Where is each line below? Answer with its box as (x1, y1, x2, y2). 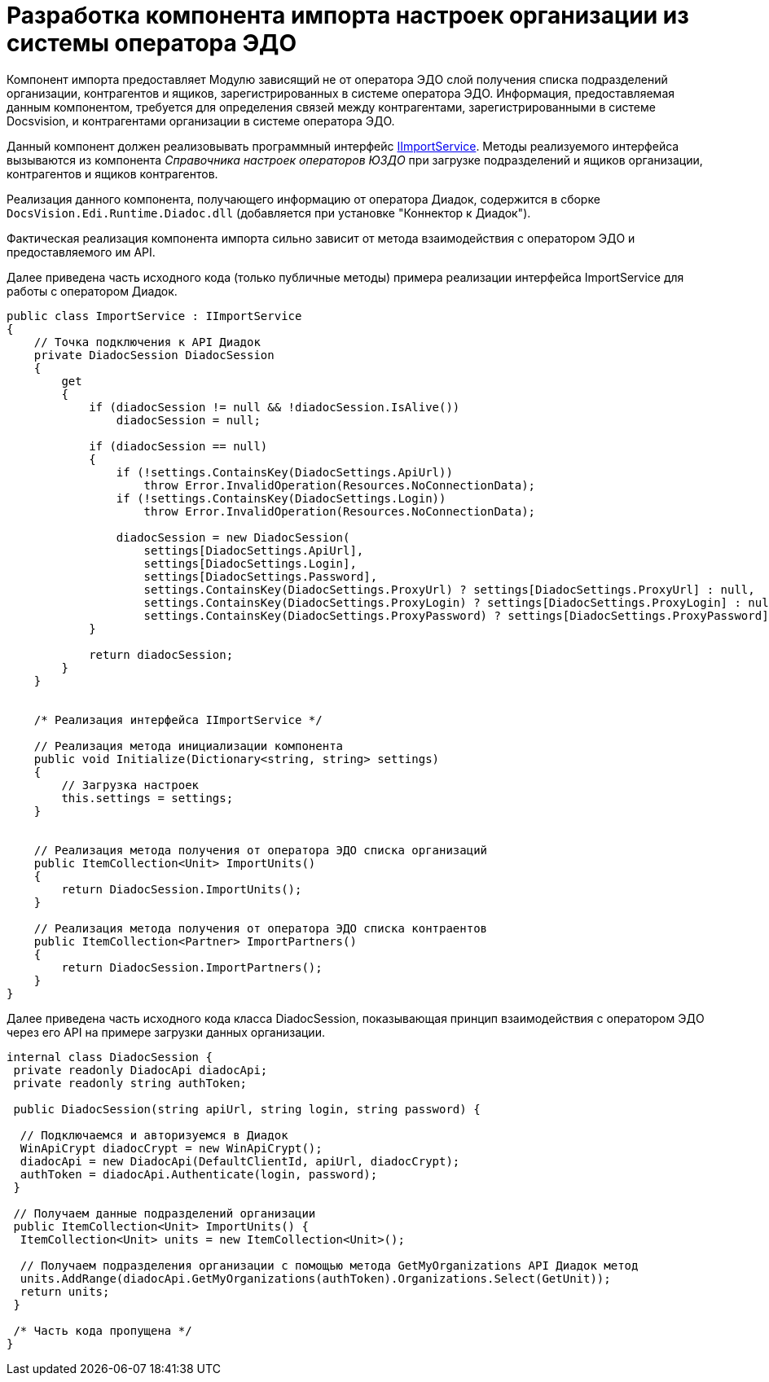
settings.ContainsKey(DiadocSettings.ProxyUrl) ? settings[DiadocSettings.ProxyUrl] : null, (143, 582, 755, 596)
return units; (20, 1284, 110, 1298)
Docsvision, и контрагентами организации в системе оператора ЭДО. (7, 113, 395, 128)
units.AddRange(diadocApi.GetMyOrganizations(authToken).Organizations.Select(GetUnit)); (20, 1271, 611, 1285)
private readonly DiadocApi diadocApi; (13, 1063, 268, 1077)
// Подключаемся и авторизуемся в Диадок (20, 1128, 288, 1142)
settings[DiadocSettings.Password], (143, 569, 378, 583)
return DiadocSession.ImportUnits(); (61, 882, 302, 896)
